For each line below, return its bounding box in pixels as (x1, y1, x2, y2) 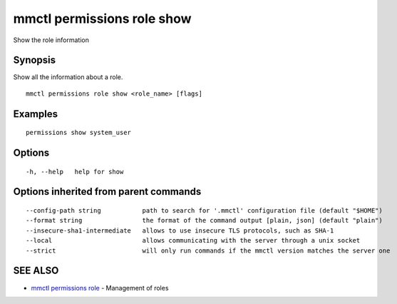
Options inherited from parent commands (13, 186, 202, 198)
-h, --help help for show (26, 168, 124, 176)
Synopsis (13, 54, 56, 66)
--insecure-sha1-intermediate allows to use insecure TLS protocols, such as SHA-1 (26, 226, 334, 235)
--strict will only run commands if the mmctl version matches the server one (26, 246, 391, 255)
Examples (13, 108, 58, 120)
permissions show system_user (26, 128, 132, 137)
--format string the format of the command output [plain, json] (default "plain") (26, 216, 383, 225)
